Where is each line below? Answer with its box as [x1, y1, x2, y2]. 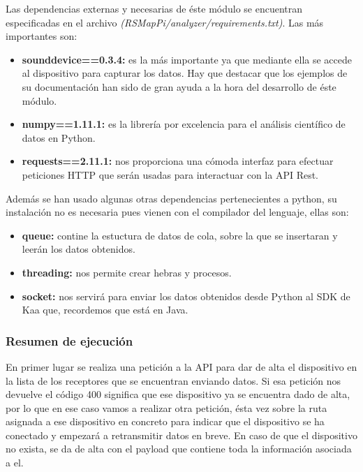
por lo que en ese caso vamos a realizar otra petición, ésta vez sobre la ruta [6, 400, 327, 415]
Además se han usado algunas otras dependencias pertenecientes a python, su [6, 191, 337, 205]
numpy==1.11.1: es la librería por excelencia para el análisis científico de [22, 117, 346, 131]
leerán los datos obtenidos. [22, 242, 135, 256]
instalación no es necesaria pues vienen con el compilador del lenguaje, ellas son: [6, 205, 349, 219]
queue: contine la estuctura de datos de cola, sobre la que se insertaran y [22, 228, 338, 242]
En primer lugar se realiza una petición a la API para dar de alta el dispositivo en [6, 359, 357, 374]
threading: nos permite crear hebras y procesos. [22, 265, 232, 279]
